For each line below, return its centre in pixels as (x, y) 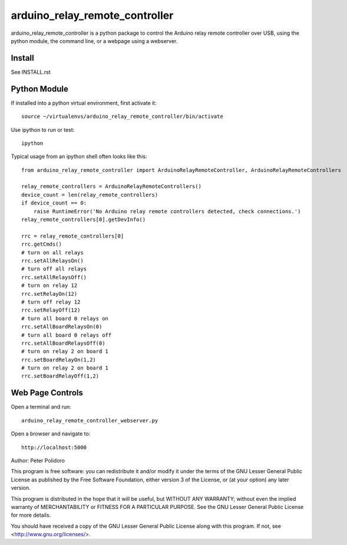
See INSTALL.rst (31, 72)
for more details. (31, 515)
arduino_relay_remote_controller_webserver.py (90, 420)
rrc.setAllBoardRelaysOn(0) (62, 327)
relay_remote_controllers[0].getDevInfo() (84, 220)
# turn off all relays (54, 269)
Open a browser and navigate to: (51, 434)
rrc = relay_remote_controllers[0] (73, 236)
